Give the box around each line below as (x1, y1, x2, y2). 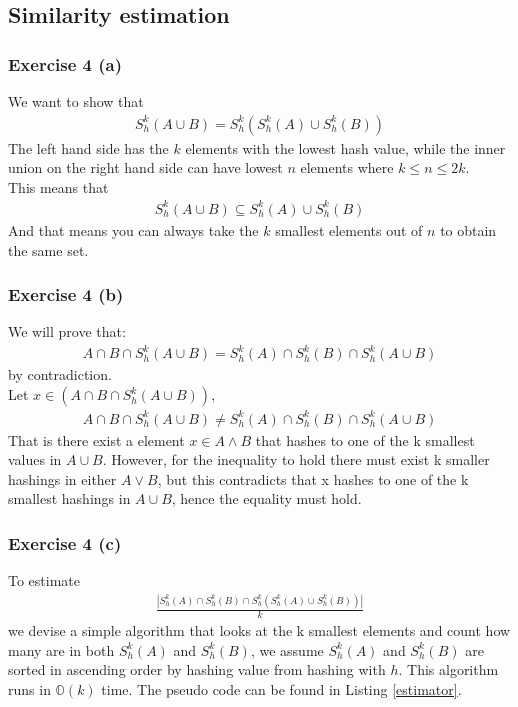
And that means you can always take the (8, 219, 259, 240)
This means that (8, 176, 109, 197)
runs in (8, 678, 51, 699)
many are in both (8, 639, 115, 660)
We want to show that (8, 91, 144, 111)
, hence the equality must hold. (171, 488, 362, 509)
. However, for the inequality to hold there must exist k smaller (102, 449, 490, 470)
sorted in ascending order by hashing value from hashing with (8, 659, 386, 680)
